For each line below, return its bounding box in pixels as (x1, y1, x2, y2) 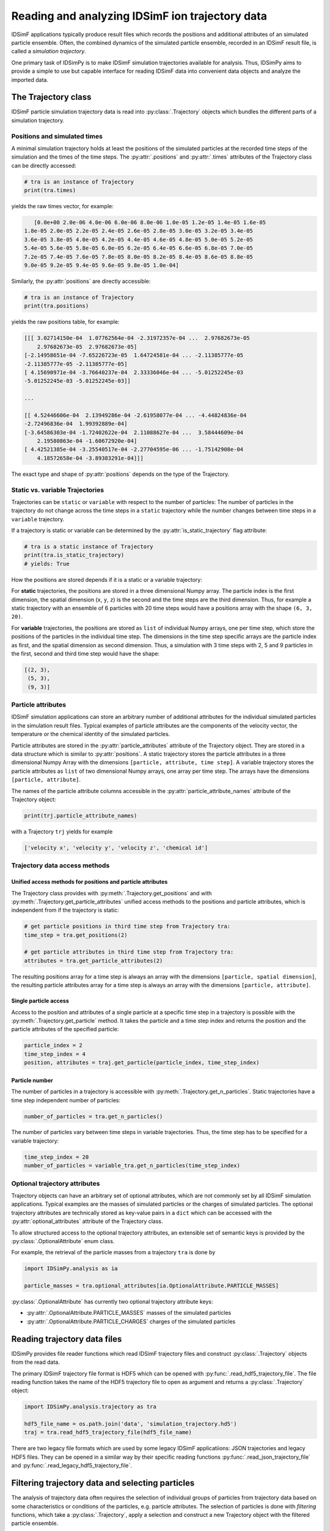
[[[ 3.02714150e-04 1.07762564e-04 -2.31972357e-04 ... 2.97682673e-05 (24, 334, 250, 342)
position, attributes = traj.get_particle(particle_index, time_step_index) (24, 1059, 260, 1066)
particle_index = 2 (24, 1042, 82, 1049)
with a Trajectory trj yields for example (11, 827, 113, 835)
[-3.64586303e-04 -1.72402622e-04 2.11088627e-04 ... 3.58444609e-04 (24, 429, 244, 436)
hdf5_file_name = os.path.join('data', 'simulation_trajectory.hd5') (24, 1421, 237, 1428)
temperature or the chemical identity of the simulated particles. (11, 731, 170, 738)
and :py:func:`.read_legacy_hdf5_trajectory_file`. (11, 1462, 133, 1469)
